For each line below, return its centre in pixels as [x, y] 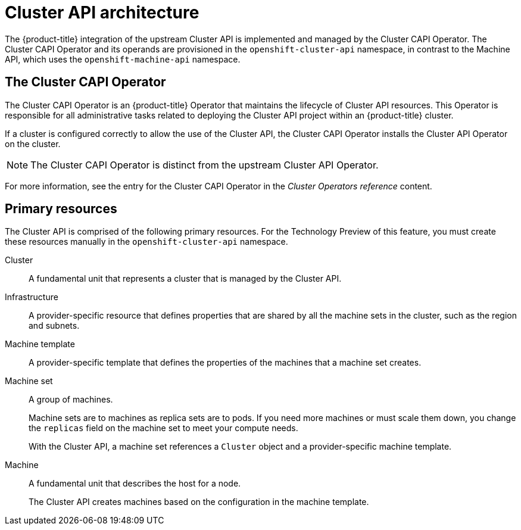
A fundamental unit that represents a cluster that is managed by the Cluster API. [185, 279]
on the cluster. [33, 144]
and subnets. [54, 326]
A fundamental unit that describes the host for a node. [135, 484]
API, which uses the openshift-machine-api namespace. [123, 59]
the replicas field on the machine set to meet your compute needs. [163, 428]
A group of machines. [71, 400]
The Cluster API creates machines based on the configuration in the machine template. [199, 502]
